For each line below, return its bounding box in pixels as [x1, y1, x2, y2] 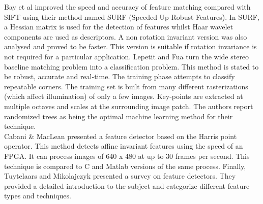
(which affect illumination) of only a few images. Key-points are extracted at [4, 91, 243, 101]
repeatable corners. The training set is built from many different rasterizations [4, 81, 248, 91]
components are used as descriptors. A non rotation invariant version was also [4, 31, 247, 42]
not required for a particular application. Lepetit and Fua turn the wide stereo [4, 51, 249, 61]
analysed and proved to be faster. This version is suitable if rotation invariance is [4, 41, 257, 52]
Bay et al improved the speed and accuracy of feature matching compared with [4, 2, 251, 12]
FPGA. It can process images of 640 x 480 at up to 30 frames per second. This [4, 150, 250, 161]
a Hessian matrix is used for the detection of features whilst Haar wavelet [4, 21, 233, 32]
